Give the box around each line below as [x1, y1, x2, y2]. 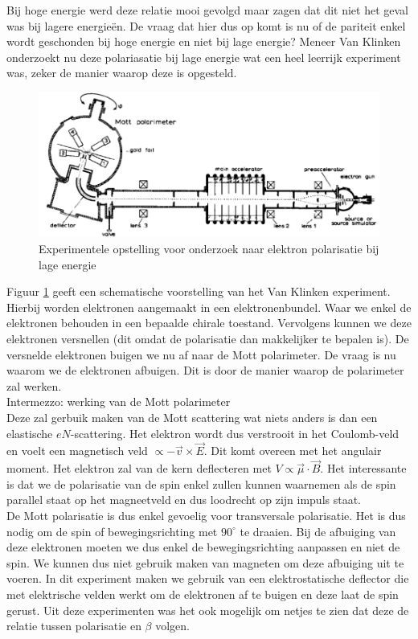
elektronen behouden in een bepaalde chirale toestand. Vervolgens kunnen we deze [6, 314, 412, 331]
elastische [6, 424, 53, 441]
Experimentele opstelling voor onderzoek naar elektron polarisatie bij [39, 240, 379, 257]
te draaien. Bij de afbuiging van [240, 522, 396, 539]
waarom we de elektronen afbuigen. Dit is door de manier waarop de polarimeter [6, 362, 404, 379]
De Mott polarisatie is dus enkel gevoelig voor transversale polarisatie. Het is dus [6, 506, 406, 523]
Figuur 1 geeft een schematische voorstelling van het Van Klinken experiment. [6, 283, 391, 300]
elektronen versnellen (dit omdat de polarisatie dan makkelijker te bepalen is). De [6, 330, 409, 347]
